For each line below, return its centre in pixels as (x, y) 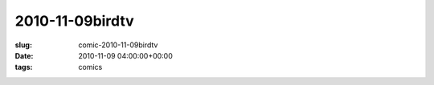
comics (90, 67)
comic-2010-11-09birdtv (118, 45)
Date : (24, 55)
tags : (24, 67)
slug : (23, 45)
